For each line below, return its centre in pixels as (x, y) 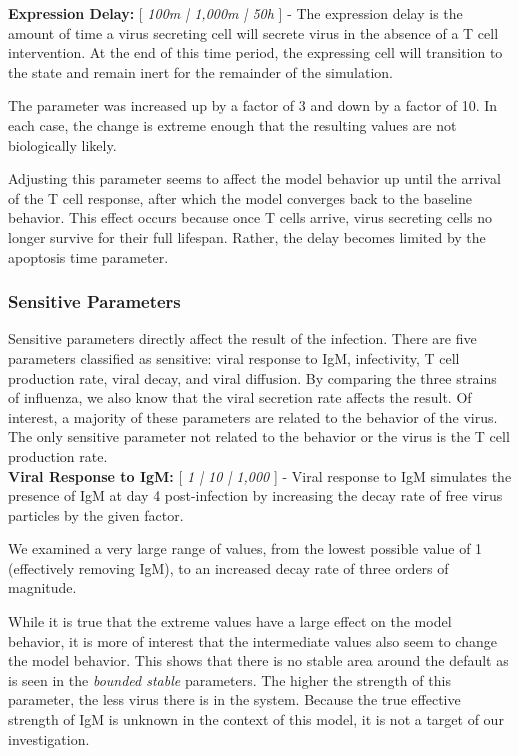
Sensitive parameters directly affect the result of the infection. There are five (242, 338)
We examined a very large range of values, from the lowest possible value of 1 (245, 548)
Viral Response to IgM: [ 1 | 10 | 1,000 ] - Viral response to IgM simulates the (260, 475)
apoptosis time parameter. (88, 256)
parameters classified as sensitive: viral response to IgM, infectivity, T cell (234, 357)
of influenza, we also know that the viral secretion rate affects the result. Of (240, 397)
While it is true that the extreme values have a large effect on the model (230, 621)
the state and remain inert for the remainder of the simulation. (200, 71)
